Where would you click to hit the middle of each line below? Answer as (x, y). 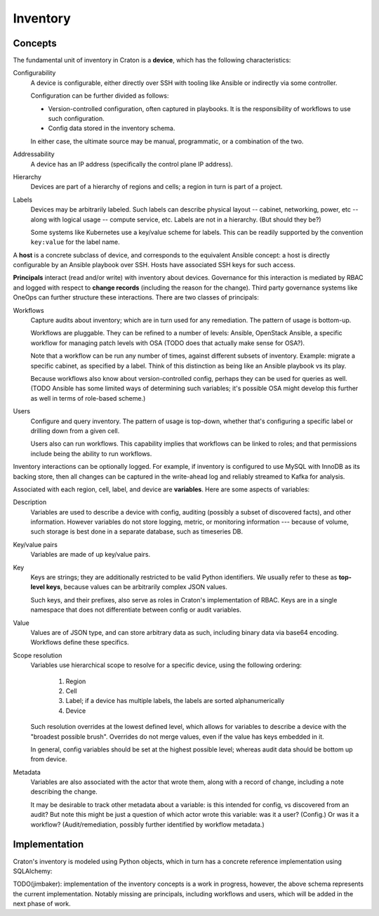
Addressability (34, 154)
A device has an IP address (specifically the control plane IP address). (132, 164)
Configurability (34, 73)
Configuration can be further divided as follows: (100, 96)
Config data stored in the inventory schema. (112, 128)
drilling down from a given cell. (75, 431)
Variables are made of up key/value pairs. (91, 555)
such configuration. (76, 119)
